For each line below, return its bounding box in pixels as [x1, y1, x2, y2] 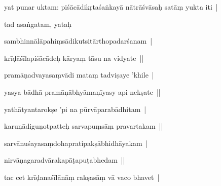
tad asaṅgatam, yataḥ [4, 18, 72, 29]
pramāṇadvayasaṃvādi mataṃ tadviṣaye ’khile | [4, 69, 154, 80]
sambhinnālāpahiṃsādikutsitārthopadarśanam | [4, 35, 153, 46]
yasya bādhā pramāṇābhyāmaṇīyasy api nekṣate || [4, 86, 161, 97]
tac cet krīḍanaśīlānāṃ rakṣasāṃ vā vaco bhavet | [4, 171, 160, 182]
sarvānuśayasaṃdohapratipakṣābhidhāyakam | [4, 137, 148, 148]
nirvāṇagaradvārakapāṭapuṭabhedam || [4, 155, 125, 165]
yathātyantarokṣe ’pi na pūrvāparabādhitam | [4, 103, 146, 114]
